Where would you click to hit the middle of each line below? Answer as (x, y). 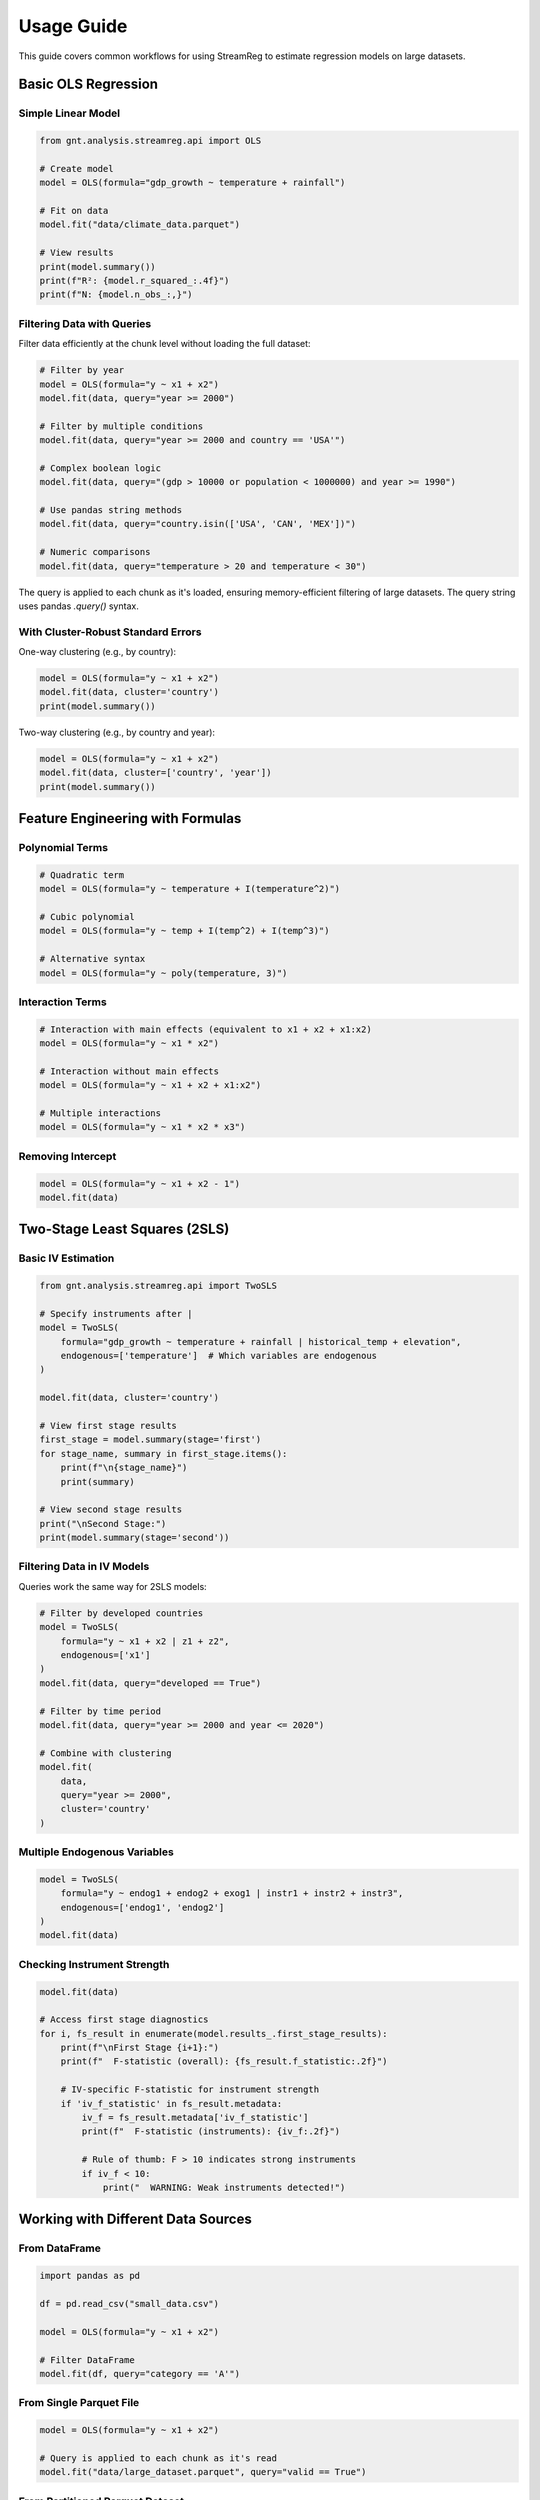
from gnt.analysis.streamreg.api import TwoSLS (158, 1286)
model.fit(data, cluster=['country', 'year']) (155, 773)
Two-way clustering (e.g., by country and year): (116, 732)
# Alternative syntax (92, 959)
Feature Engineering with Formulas (130, 818)
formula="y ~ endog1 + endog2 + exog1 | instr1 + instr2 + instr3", (232, 1893)
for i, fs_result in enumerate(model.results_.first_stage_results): (213, 2033)
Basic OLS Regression (88, 84)
